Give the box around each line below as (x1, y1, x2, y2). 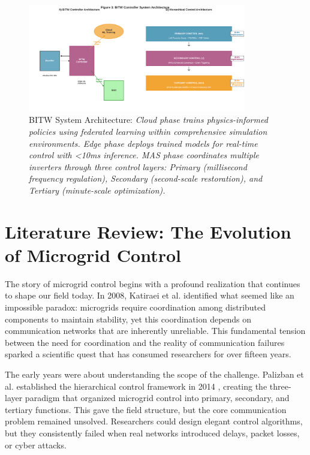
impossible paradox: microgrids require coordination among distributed (5, 300, 266, 313)
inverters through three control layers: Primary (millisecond (29, 160, 247, 173)
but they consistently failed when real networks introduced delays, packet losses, (5, 426, 300, 439)
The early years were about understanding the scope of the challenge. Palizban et (5, 367, 304, 380)
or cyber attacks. (5, 438, 67, 451)
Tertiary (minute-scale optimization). (29, 183, 165, 196)
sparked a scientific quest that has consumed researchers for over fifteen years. (5, 348, 291, 360)
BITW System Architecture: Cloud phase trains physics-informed (29, 113, 268, 126)
